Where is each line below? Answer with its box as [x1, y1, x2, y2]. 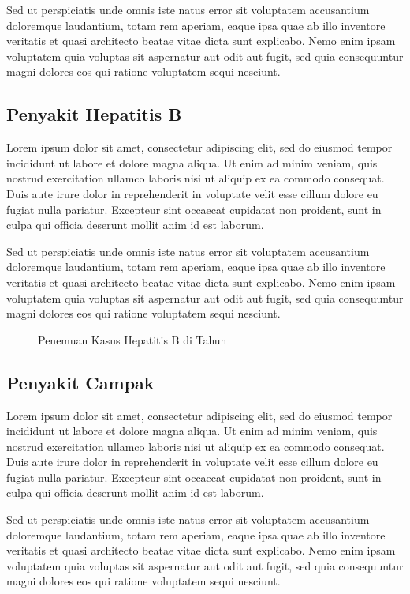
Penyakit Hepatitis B [6, 102, 182, 126]
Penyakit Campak [6, 370, 155, 394]
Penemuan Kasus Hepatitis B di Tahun [38, 331, 227, 348]
